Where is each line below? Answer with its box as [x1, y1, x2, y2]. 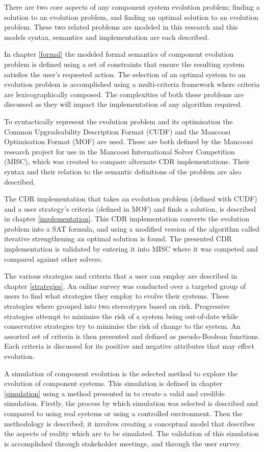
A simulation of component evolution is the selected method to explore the [4, 368, 237, 378]
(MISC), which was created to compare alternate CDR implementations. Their [4, 156, 250, 167]
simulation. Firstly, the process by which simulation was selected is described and [4, 398, 258, 409]
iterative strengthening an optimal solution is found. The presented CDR [4, 233, 232, 244]
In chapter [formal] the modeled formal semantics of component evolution [4, 49, 234, 59]
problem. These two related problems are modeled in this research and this [4, 21, 238, 32]
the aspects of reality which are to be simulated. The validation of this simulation [4, 428, 259, 439]
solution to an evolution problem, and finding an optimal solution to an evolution [4, 11, 258, 22]
